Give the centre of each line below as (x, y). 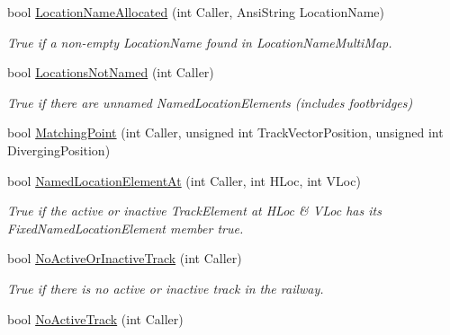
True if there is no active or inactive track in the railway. (166, 288)
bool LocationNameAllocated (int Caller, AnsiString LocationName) (196, 12)
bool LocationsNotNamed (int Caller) (111, 72)
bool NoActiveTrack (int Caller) (95, 318)
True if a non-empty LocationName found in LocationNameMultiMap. (200, 42)
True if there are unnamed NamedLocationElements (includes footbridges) (210, 102)
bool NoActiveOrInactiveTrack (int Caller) (125, 258)
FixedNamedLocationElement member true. (126, 228)
